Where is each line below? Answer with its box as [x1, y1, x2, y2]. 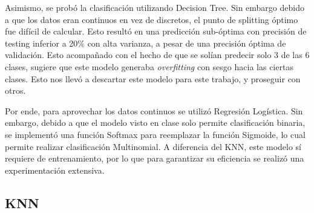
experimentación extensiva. [5, 163, 105, 176]
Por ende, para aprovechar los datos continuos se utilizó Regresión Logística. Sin [5, 104, 303, 117]
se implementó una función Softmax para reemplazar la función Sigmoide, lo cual [5, 128, 306, 140]
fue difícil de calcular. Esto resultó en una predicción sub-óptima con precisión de [5, 25, 307, 38]
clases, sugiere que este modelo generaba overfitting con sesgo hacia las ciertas [5, 60, 293, 73]
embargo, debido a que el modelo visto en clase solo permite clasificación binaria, [5, 116, 306, 129]
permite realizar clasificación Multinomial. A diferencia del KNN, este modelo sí [5, 140, 301, 152]
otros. [5, 84, 26, 97]
